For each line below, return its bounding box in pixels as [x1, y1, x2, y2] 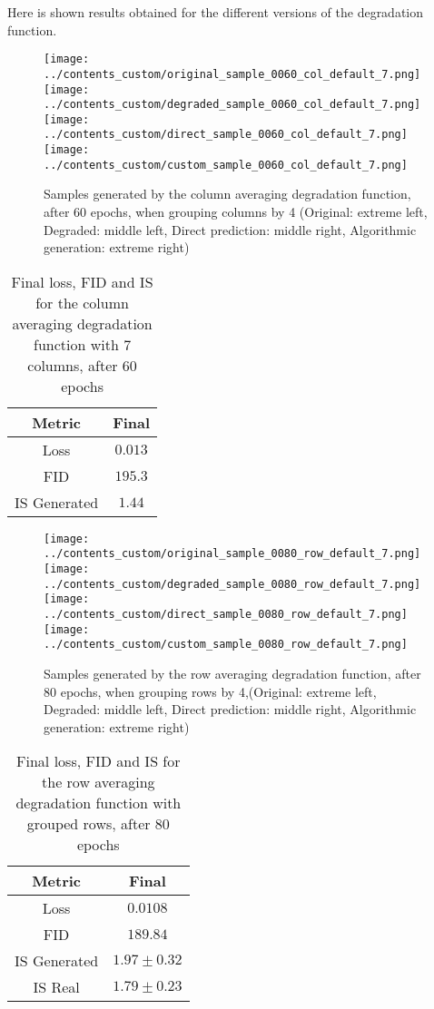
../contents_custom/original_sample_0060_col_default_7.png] [44, 67, 421, 81]
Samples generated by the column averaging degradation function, [44, 184, 411, 203]
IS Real [33, 976, 80, 998]
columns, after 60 [27, 354, 137, 376]
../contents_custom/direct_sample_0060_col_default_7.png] [44, 128, 408, 142]
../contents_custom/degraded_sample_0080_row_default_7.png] [44, 577, 421, 591]
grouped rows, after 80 [26, 813, 170, 835]
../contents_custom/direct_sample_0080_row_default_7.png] [44, 608, 408, 622]
